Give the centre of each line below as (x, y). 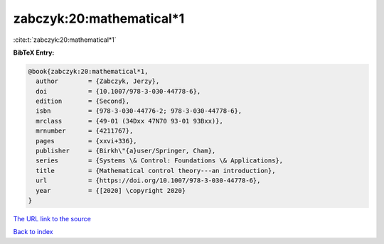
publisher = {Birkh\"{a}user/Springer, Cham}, (126, 151)
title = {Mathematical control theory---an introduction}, (156, 171)
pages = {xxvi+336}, (87, 141)
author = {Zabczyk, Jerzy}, (98, 81)
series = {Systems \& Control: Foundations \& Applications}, (160, 161)
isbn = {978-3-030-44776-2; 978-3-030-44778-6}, (139, 111)
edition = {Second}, (83, 101)
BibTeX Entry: (34, 52)
